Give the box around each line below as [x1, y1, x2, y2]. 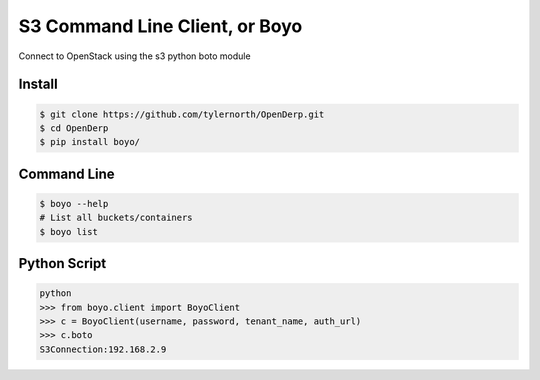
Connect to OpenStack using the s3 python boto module [18, 50, 251, 62]
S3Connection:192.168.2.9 [39, 343, 167, 355]
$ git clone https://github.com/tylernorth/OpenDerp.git [39, 108, 325, 120]
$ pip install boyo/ [39, 136, 140, 148]
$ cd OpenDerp [39, 122, 109, 134]
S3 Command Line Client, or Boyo [18, 15, 303, 37]
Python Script [18, 255, 107, 272]
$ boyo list [39, 226, 99, 237]
